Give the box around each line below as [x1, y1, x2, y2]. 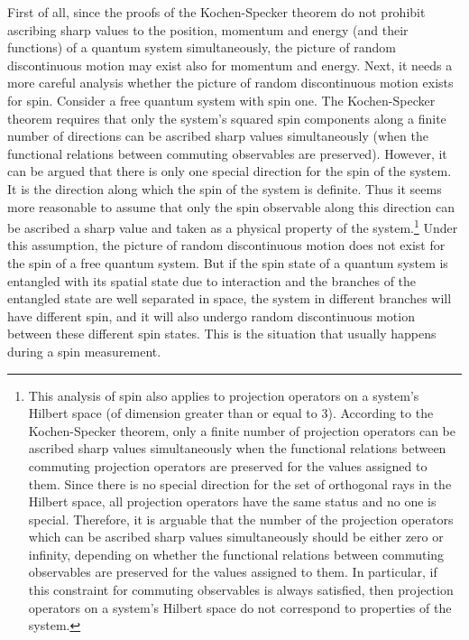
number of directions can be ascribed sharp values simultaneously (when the [7, 126, 428, 145]
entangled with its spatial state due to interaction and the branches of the [7, 271, 417, 290]
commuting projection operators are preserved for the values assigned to [28, 456, 428, 475]
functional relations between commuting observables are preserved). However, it [7, 144, 447, 162]
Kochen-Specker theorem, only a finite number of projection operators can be [28, 421, 456, 440]
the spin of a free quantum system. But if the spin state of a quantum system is [7, 253, 448, 272]
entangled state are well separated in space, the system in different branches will [7, 289, 452, 308]
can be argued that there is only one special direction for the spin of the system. [7, 162, 452, 181]
